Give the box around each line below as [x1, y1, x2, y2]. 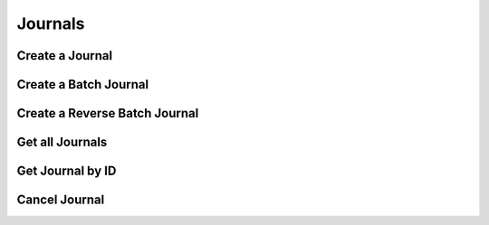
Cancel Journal [16, 192, 105, 208]
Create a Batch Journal [16, 77, 149, 92]
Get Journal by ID [16, 164, 117, 179]
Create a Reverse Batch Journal [16, 106, 199, 121]
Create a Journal [16, 48, 113, 63]
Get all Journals [16, 135, 108, 150]
